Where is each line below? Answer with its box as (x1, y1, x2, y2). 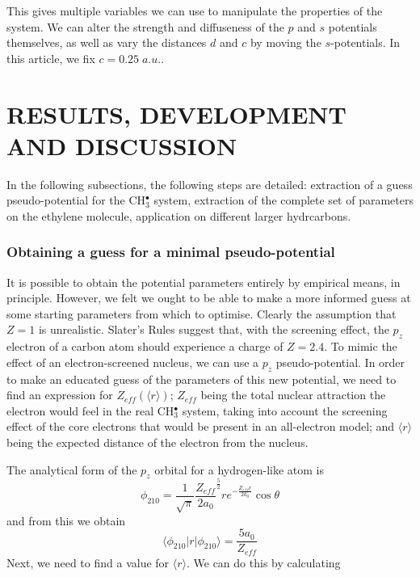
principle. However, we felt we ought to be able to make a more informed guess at (6, 289, 411, 306)
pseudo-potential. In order (275, 353, 405, 370)
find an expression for (6, 386, 113, 403)
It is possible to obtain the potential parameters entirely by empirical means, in (6, 273, 401, 290)
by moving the (250, 34, 321, 51)
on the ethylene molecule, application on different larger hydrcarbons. (6, 207, 351, 224)
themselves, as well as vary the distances (6, 34, 207, 51)
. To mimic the (324, 338, 397, 355)
